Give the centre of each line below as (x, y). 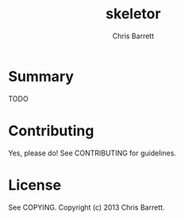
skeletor (133, 14)
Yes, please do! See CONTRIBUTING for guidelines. (92, 153)
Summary (41, 76)
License (35, 185)
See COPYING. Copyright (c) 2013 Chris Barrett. (86, 207)
